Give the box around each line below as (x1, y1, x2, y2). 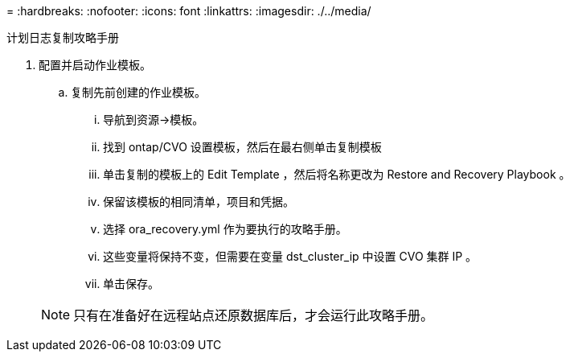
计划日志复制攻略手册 (6, 31, 119, 44)
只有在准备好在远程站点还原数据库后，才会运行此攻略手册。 (73, 307, 434, 323)
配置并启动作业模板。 (39, 58, 151, 72)
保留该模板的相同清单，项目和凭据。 (103, 195, 294, 208)
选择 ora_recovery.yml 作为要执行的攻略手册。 (103, 222, 347, 236)
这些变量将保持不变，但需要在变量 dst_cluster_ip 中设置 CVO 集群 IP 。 (103, 249, 478, 263)
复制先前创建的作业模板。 (71, 85, 206, 99)
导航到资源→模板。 (103, 113, 204, 126)
